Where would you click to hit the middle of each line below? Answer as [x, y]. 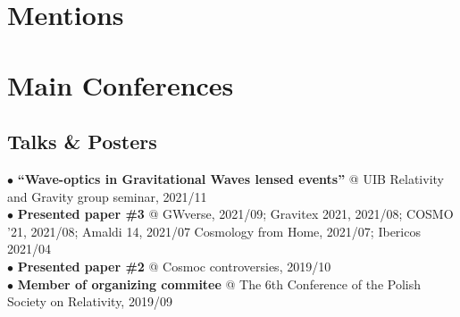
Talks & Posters [82, 142]
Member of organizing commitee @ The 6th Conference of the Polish [219, 284]
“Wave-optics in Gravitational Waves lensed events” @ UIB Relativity [230, 178]
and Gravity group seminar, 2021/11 [107, 196]
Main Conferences [121, 84]
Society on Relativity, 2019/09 [90, 301]
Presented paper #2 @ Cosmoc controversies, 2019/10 [174, 266]
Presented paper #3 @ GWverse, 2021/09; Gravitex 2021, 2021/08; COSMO [235, 214]
